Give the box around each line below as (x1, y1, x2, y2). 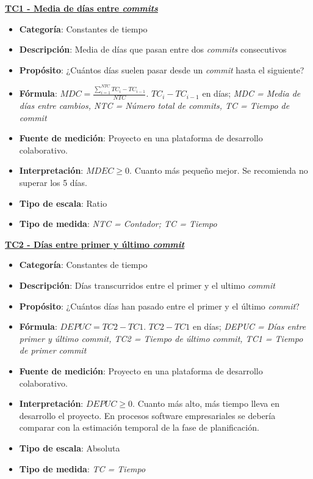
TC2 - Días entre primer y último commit (5, 237, 185, 250)
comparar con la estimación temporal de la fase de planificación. (19, 421, 259, 434)
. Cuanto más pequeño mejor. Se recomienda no (129, 164, 308, 177)
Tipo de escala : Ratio (19, 196, 107, 209)
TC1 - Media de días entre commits (5, 2, 158, 14)
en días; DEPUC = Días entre (192, 320, 306, 333)
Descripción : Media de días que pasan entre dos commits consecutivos (19, 43, 287, 56)
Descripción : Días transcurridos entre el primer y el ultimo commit (19, 278, 275, 291)
